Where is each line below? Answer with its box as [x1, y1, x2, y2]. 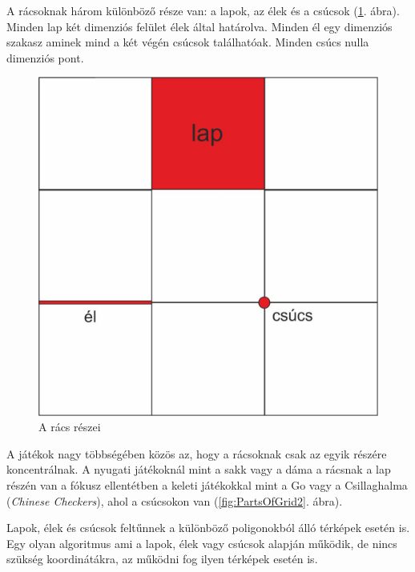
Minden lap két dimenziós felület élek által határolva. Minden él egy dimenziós [6, 18, 393, 34]
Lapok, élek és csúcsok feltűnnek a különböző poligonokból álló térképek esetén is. [6, 519, 410, 536]
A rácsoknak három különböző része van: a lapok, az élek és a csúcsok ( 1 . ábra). [6, 2, 400, 18]
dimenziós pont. [6, 49, 84, 66]
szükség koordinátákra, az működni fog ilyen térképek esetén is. [6, 550, 318, 567]
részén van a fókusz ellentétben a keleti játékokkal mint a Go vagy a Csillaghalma [6, 476, 408, 493]
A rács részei [38, 418, 101, 435]
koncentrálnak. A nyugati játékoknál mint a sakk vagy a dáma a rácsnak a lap [6, 461, 391, 478]
